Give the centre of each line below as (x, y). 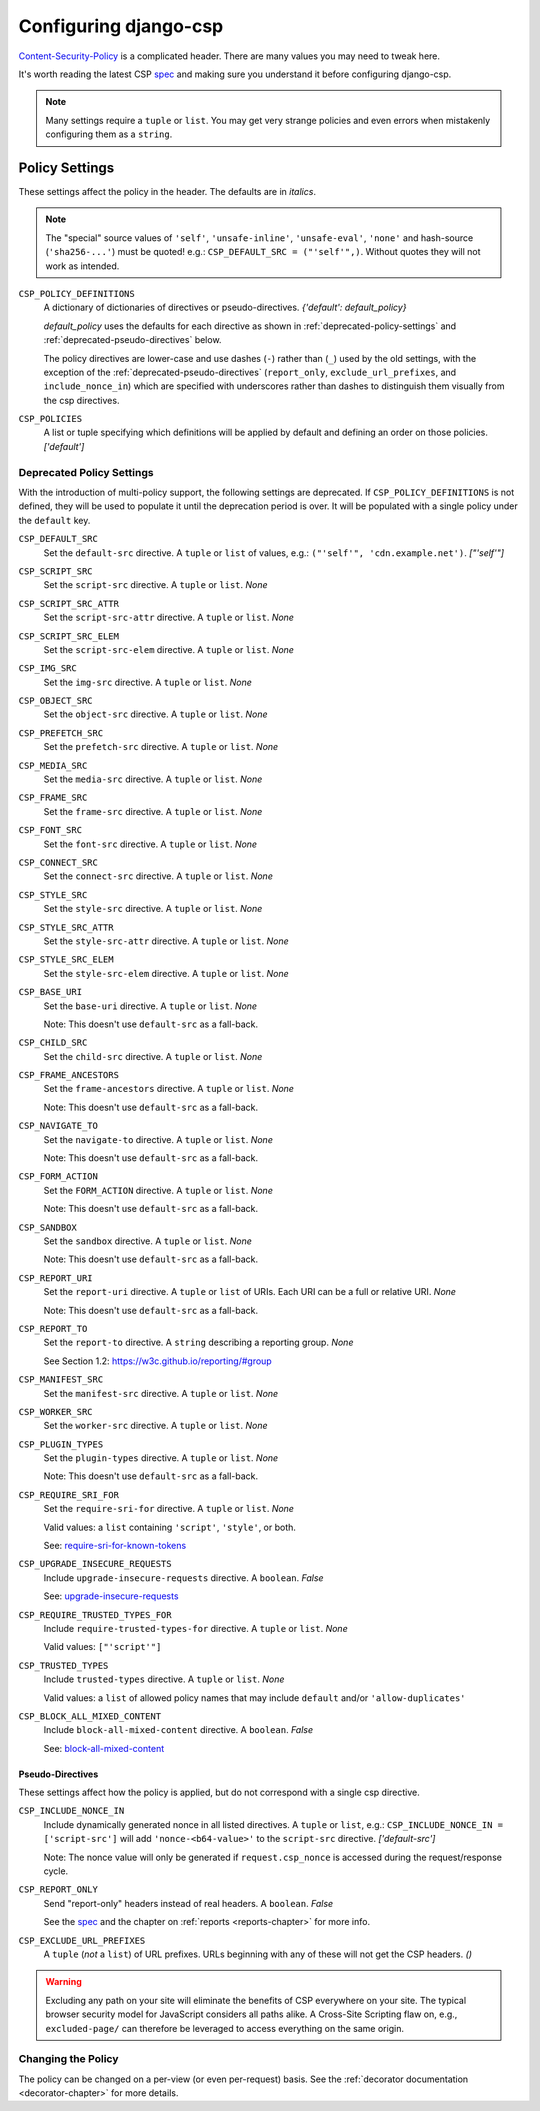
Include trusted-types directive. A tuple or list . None (164, 1679)
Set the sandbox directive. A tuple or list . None (147, 1241)
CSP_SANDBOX (47, 1227)
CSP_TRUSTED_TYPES (63, 1665)
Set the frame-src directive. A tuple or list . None (153, 811)
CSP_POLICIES (50, 419)
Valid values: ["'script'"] (102, 1647)
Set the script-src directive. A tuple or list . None (156, 585)
